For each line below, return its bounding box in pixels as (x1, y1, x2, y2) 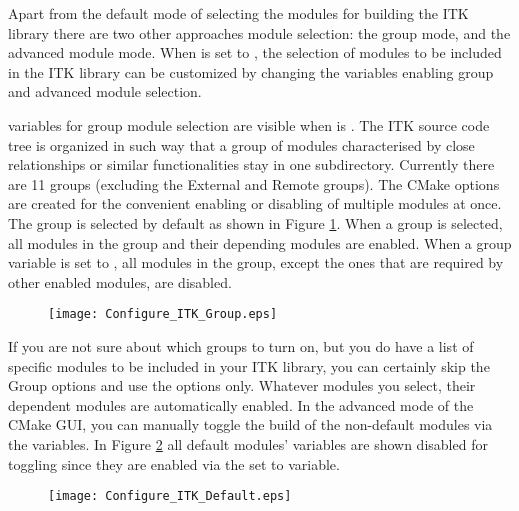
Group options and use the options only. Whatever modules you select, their (8, 375, 476, 396)
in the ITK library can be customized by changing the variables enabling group (8, 61, 494, 82)
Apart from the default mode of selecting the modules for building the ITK (8, 3, 469, 23)
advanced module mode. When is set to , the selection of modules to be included (8, 42, 502, 63)
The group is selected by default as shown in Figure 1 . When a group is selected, (8, 212, 503, 233)
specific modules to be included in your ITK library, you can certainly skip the (8, 355, 490, 376)
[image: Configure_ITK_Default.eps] (48, 489, 292, 504)
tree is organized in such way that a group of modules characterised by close (8, 134, 475, 155)
